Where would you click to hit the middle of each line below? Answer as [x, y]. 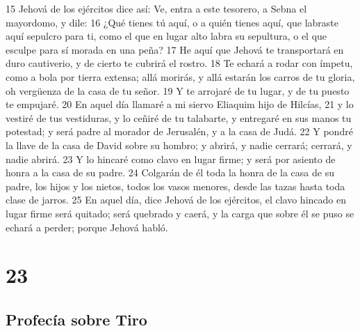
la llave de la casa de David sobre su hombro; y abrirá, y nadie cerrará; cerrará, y [179, 145]
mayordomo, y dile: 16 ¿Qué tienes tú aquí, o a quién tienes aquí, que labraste [172, 22]
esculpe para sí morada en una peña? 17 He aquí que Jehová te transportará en [175, 49]
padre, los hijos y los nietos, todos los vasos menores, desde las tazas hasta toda [175, 186]
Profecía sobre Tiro [76, 319]
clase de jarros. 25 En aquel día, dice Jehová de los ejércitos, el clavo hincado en [176, 200]
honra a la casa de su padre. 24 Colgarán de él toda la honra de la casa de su [170, 172]
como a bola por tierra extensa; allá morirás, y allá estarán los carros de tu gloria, [180, 76]
